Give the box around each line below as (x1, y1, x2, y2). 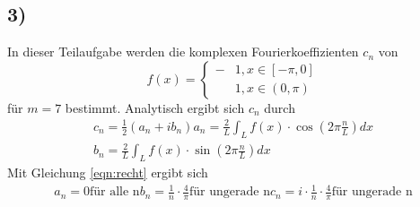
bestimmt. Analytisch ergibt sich (65, 98, 245, 116)
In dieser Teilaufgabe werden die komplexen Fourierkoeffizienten (7, 42, 359, 61)
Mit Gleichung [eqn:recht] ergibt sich (7, 163, 208, 182)
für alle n (90, 185, 140, 199)
